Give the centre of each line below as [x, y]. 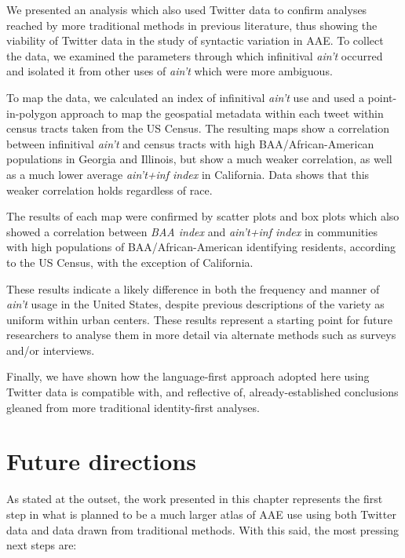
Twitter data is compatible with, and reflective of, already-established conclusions [202, 392]
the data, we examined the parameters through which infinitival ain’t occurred [195, 55]
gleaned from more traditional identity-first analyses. [133, 407]
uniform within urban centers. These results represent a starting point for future [200, 319]
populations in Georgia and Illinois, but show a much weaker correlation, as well [199, 159]
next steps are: [42, 545]
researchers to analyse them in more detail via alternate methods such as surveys [201, 335]
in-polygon [32, 113]
